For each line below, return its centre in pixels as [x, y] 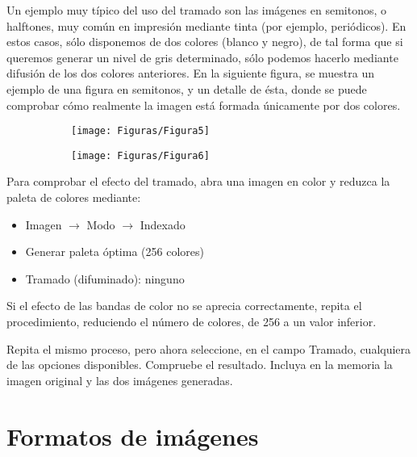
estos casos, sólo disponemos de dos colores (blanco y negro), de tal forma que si [205, 42]
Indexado [163, 224]
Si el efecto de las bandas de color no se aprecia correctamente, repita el [184, 306]
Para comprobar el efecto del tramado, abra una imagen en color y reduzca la [198, 181]
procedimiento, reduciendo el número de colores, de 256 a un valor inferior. [192, 322]
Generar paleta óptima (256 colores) [115, 252]
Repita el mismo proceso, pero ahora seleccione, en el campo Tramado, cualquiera [209, 348]
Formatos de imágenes [133, 436]
